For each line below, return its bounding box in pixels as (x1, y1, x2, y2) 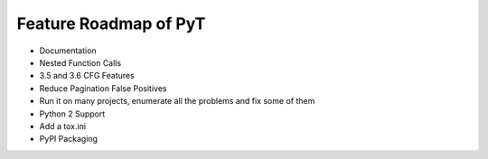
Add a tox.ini (39, 120, 86, 131)
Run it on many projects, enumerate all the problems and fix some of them (39, 96, 315, 107)
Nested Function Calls (39, 57, 122, 68)
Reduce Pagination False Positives (39, 82, 167, 94)
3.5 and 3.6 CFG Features (39, 70, 135, 81)
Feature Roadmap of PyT (16, 14, 206, 33)
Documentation (39, 45, 97, 56)
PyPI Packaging (39, 134, 99, 145)
